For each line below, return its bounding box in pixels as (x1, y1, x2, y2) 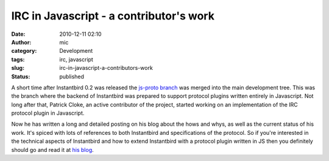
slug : (11, 64, 24, 72)
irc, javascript (59, 55, 94, 63)
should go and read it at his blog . (11, 146, 94, 153)
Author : (11, 38, 32, 46)
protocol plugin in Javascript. (11, 109, 85, 117)
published (59, 73, 85, 80)
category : (11, 47, 37, 55)
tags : (11, 55, 25, 63)
